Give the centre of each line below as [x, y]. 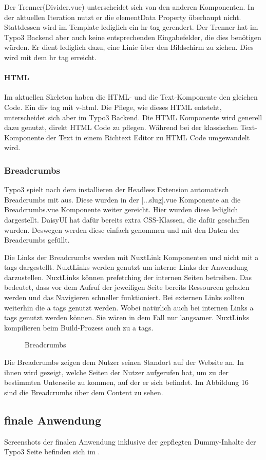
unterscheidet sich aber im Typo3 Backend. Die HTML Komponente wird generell [133, 117]
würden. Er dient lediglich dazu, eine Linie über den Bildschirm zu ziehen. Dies [129, 47]
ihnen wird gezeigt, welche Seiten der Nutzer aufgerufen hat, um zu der [116, 372]
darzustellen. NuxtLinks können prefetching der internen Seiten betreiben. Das [128, 277]
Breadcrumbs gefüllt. [37, 240]
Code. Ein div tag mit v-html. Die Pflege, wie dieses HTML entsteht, [113, 107]
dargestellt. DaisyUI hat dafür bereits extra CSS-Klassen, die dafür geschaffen [127, 219]
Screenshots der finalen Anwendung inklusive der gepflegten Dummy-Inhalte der [130, 441]
